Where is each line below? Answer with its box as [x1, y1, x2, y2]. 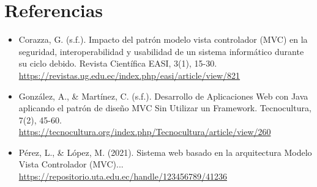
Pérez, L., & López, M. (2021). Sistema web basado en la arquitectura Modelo [18, 145, 312, 158]
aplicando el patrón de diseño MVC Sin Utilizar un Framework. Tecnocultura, [18, 101, 311, 114]
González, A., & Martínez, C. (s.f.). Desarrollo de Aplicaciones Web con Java [18, 89, 308, 102]
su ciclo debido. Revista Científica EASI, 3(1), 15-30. [18, 57, 217, 70]
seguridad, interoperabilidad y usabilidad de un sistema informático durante [18, 45, 304, 57]
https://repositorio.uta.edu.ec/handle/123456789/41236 [18, 170, 227, 183]
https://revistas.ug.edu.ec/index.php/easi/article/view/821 [18, 68, 241, 81]
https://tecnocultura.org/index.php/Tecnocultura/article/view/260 [18, 125, 271, 138]
